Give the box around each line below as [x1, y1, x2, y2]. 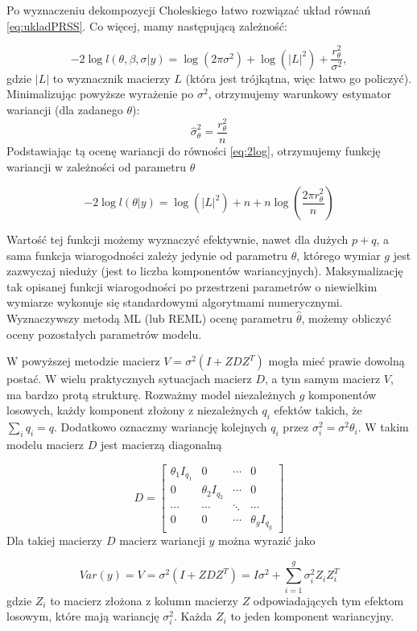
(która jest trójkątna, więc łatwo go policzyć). [185, 69, 412, 86]
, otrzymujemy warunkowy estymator [208, 85, 391, 102]
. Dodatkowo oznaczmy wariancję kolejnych [53, 419, 267, 435]
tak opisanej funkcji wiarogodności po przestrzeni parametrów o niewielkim [6, 278, 378, 295]
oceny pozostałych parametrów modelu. [6, 325, 202, 342]
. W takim [357, 419, 409, 435]
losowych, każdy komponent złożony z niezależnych [6, 402, 258, 419]
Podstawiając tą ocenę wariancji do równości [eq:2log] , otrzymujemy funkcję [6, 142, 381, 159]
